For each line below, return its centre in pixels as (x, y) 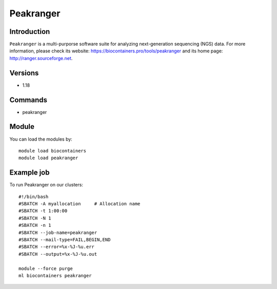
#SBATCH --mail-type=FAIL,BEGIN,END (65, 239)
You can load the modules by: (41, 139)
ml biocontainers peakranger (55, 275)
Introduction (30, 32)
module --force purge (46, 268)
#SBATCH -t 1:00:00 (43, 211)
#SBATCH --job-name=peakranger (58, 233)
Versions (24, 73)
